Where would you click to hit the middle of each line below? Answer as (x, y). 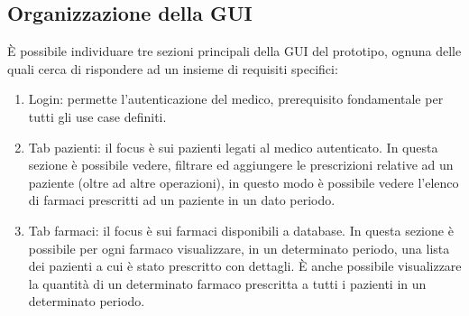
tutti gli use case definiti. (97, 116)
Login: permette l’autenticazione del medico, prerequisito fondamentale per (236, 99)
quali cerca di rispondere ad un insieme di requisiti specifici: (173, 68)
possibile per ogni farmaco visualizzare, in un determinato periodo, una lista (239, 248)
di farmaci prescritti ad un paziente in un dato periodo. (182, 200)
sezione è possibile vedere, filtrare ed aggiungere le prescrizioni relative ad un (241, 165)
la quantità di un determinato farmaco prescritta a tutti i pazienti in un (227, 283)
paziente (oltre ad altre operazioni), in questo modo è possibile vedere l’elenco (244, 182)
